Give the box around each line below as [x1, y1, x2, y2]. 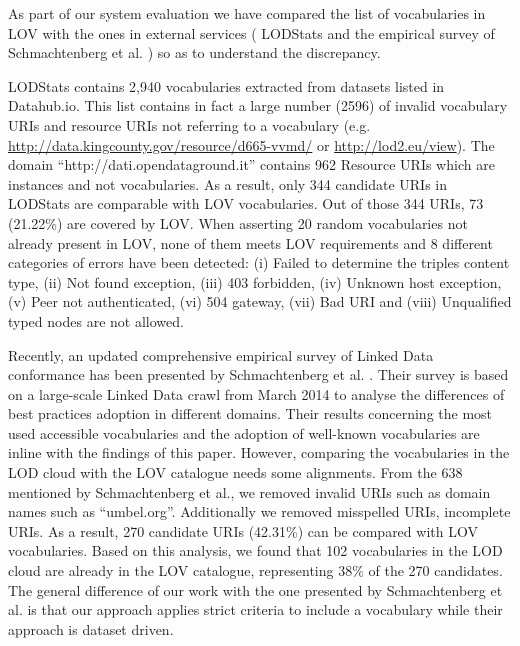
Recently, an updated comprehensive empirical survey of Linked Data [8, 344, 434, 365]
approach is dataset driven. [8, 618, 174, 639]
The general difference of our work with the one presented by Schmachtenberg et [8, 579, 503, 600]
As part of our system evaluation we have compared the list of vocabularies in [8, 3, 486, 23]
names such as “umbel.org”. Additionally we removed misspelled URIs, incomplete [8, 501, 511, 522]
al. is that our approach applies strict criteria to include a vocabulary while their [8, 599, 503, 620]
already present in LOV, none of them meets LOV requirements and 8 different [8, 232, 493, 253]
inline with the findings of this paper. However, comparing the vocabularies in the [8, 442, 510, 463]
